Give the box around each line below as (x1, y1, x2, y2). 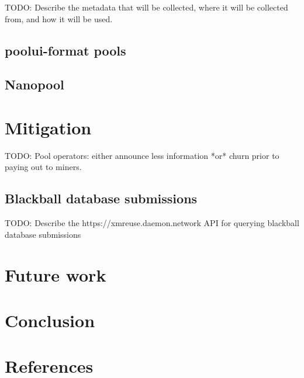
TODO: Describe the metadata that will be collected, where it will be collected (5, 1, 288, 13)
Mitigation (5, 115, 92, 139)
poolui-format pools (5, 41, 126, 59)
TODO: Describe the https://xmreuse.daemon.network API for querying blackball (5, 217, 299, 229)
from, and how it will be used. (5, 12, 113, 25)
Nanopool (5, 75, 64, 93)
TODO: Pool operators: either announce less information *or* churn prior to (5, 149, 279, 161)
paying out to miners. (5, 161, 82, 173)
